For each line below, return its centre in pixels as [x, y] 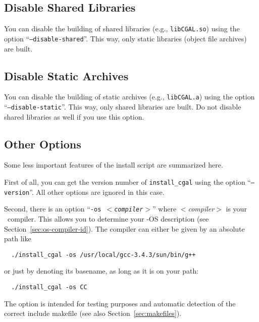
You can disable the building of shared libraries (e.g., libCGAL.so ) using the [122, 29]
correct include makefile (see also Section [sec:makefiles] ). [93, 313]
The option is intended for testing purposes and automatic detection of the [120, 303]
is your [236, 209]
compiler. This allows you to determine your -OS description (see [108, 218]
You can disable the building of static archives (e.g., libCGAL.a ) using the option [129, 97]
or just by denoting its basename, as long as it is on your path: [101, 271]
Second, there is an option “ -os [53, 209]
